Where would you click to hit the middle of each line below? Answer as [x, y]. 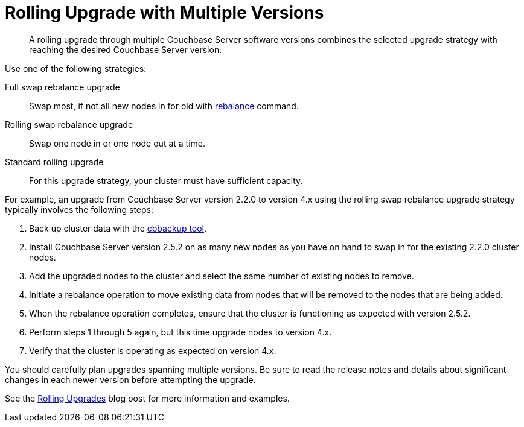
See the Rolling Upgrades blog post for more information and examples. [147, 398]
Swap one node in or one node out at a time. [117, 143]
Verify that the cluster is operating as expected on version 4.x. [153, 350]
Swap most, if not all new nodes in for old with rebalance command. [164, 106]
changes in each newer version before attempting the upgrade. [130, 379]
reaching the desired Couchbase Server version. [126, 49]
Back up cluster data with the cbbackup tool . [118, 228]
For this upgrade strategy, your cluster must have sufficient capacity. [166, 180]
